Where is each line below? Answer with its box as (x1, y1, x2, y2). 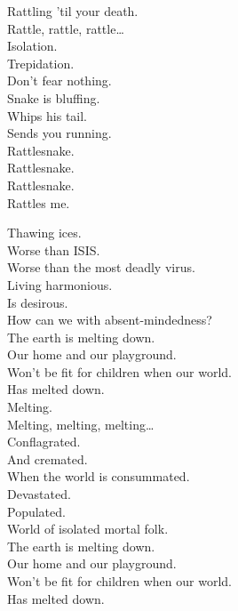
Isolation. (7, 36, 58, 55)
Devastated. (7, 485, 71, 503)
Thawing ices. (7, 223, 82, 242)
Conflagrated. (7, 432, 81, 451)
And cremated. (7, 449, 88, 468)
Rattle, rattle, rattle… (7, 19, 124, 37)
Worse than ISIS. (7, 240, 100, 259)
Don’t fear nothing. (7, 71, 112, 90)
